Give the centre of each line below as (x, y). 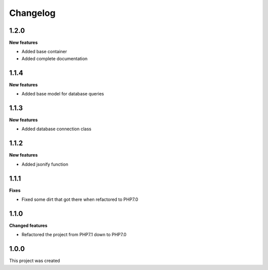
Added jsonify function (45, 164)
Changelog (32, 13)
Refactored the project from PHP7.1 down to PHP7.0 (74, 235)
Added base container (44, 52)
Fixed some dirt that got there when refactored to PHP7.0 (80, 199)
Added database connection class (57, 129)
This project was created (35, 261)
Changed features (28, 225)
